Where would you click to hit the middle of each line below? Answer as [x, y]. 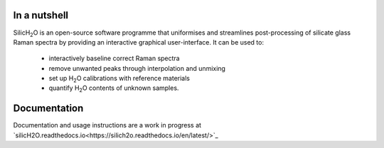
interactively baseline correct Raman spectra [114, 58]
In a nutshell [41, 15]
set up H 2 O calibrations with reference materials [119, 79]
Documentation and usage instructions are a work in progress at [107, 125]
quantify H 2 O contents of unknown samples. [114, 89]
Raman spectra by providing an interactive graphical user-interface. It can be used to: [139, 42]
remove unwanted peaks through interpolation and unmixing [137, 68]
